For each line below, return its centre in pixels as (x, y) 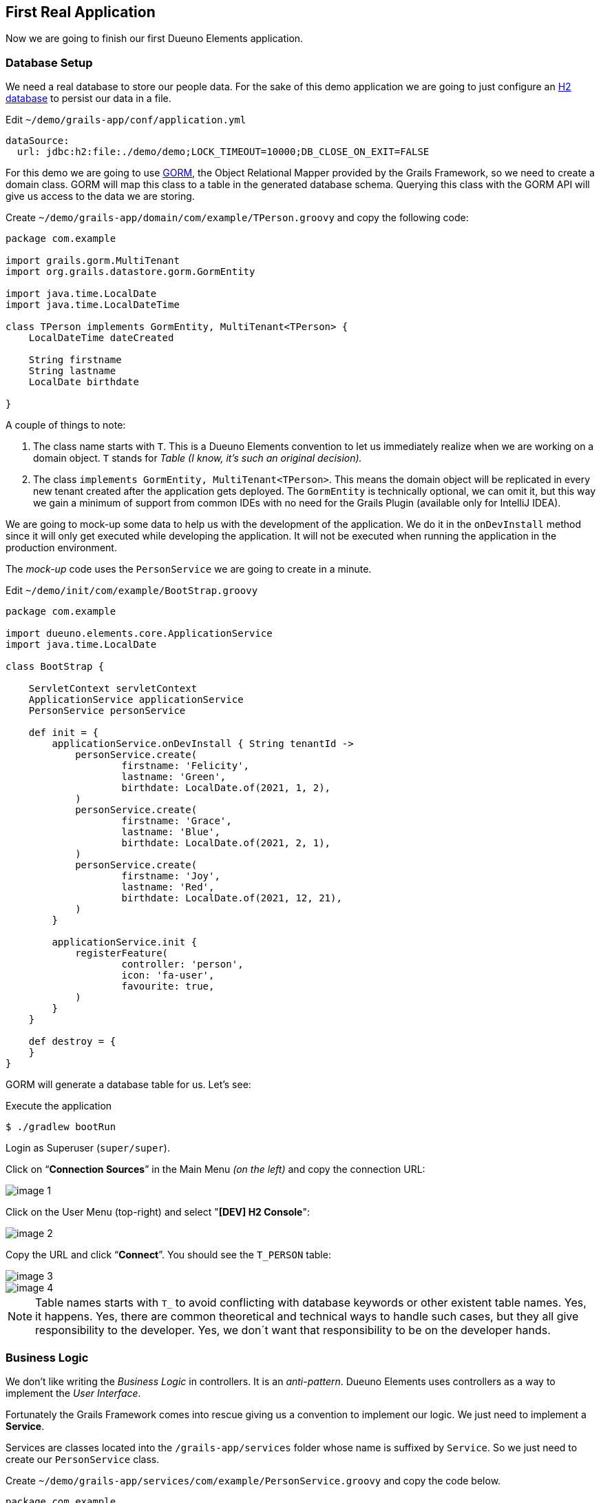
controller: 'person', (182, 964)
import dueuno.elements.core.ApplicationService (139, 634)
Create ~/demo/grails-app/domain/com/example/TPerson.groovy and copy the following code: (237, 218)
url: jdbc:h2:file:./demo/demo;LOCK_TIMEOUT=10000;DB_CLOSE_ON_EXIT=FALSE (223, 152)
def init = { (63, 733)
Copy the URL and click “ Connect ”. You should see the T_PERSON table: (168, 1255)
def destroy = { (72, 1042)
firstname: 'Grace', (177, 821)
